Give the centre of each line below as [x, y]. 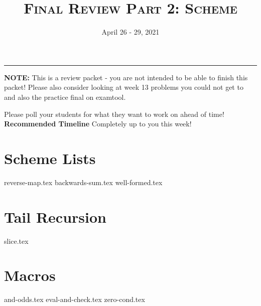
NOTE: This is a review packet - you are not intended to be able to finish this [126, 77]
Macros [30, 275]
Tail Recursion [55, 216]
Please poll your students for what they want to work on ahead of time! [114, 114]
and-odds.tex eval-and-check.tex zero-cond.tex [75, 299]
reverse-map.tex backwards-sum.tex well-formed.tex [83, 182]
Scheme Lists [50, 158]
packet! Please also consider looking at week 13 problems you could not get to [124, 87]
